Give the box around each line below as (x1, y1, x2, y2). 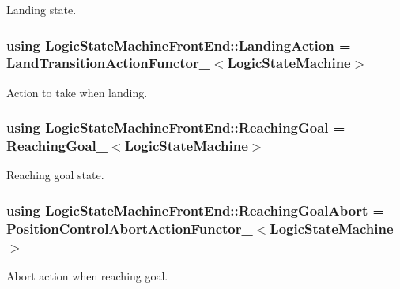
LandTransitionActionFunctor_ (6, 53, 210, 73)
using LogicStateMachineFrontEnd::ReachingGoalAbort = (6, 200, 385, 220)
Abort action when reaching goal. (6, 268, 168, 284)
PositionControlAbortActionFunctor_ (6, 218, 253, 238)
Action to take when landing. (6, 84, 148, 100)
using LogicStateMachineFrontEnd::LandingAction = (6, 35, 351, 54)
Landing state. (6, 2, 77, 17)
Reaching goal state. (6, 167, 104, 183)
